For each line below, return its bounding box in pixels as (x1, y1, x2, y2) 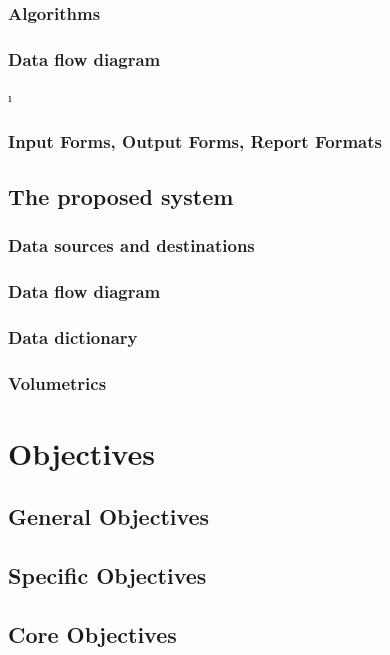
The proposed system (8, 180, 234, 211)
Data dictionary (8, 324, 138, 349)
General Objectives (8, 501, 210, 532)
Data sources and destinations (8, 233, 255, 258)
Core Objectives (8, 618, 177, 649)
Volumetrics (8, 370, 107, 395)
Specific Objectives (8, 560, 207, 591)
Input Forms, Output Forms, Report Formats (8, 128, 382, 153)
